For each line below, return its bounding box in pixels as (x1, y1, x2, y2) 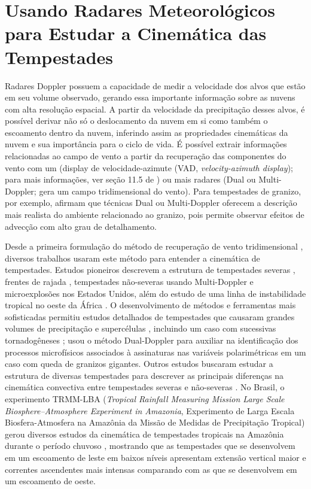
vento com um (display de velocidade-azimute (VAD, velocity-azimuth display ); (5, 161, 293, 174)
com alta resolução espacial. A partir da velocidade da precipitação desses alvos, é (5, 102, 305, 115)
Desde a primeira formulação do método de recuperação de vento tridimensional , (5, 240, 303, 253)
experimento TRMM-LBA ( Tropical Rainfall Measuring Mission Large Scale (5, 392, 285, 405)
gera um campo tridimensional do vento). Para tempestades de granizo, (39, 184, 301, 197)
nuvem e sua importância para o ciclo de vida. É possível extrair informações (5, 138, 287, 150)
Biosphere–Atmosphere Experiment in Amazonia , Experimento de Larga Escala (5, 404, 295, 417)
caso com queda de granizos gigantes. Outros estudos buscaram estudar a (5, 357, 273, 370)
